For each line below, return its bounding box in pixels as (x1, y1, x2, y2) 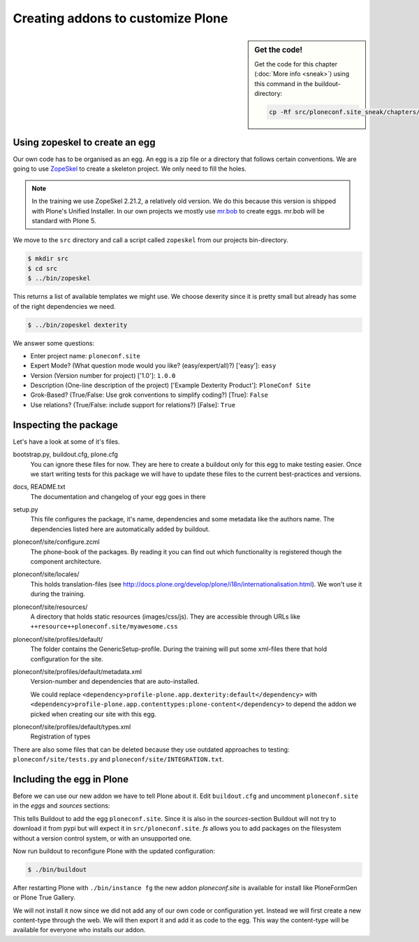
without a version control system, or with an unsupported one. (13, 834, 192, 843)
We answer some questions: (13, 339, 94, 347)
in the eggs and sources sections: (13, 801, 110, 810)
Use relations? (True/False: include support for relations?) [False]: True (30, 400, 236, 409)
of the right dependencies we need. (13, 302, 116, 311)
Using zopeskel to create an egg (13, 136, 156, 148)
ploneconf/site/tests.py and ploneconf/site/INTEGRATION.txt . (13, 755, 225, 764)
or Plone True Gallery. (13, 893, 76, 902)
